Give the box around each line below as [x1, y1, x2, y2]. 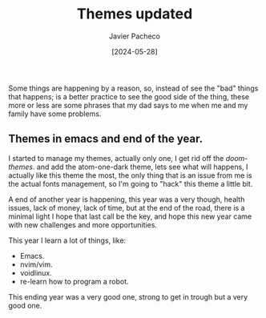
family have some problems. [8, 109, 102, 119]
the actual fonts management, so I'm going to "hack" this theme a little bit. [8, 179, 253, 188]
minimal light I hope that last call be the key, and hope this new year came [8, 211, 252, 221]
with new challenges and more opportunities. [8, 219, 158, 229]
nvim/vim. [19, 260, 53, 269]
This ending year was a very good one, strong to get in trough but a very [8, 292, 248, 301]
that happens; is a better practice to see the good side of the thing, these [8, 91, 250, 101]
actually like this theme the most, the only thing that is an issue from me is [8, 170, 252, 180]
